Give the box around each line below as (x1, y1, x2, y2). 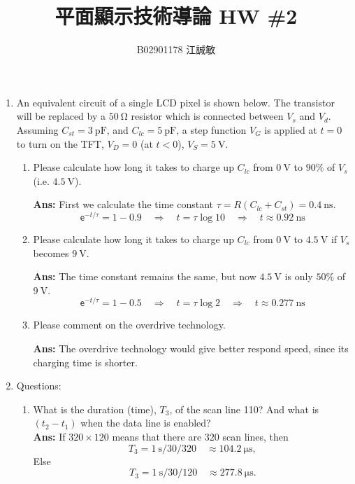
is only (284, 269, 313, 284)
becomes (33, 245, 69, 260)
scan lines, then (222, 429, 289, 443)
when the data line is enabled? (80, 415, 211, 430)
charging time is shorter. (33, 354, 138, 369)
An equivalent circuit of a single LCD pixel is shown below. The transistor (16, 95, 335, 109)
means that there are (112, 429, 202, 443)
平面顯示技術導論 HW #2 (55, 1, 298, 30)
